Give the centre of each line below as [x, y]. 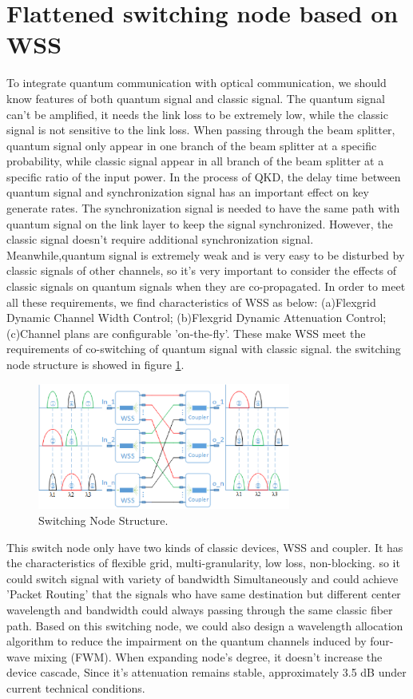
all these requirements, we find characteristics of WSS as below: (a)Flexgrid [191, 302]
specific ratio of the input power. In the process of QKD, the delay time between [204, 176]
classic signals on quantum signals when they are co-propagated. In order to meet [206, 286]
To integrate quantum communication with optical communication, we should [197, 83]
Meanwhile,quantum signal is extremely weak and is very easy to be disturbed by [206, 254]
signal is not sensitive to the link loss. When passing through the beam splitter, [201, 130]
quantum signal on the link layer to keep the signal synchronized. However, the [200, 223]
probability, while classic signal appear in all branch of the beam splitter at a [195, 161]
